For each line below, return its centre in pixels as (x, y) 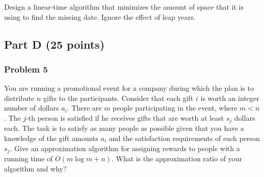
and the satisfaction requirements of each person (184, 138)
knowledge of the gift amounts (51, 138)
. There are (84, 108)
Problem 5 (26, 69)
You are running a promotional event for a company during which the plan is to (129, 88)
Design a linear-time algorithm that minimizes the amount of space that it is (124, 7)
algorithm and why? (35, 168)
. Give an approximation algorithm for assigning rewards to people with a (125, 148)
